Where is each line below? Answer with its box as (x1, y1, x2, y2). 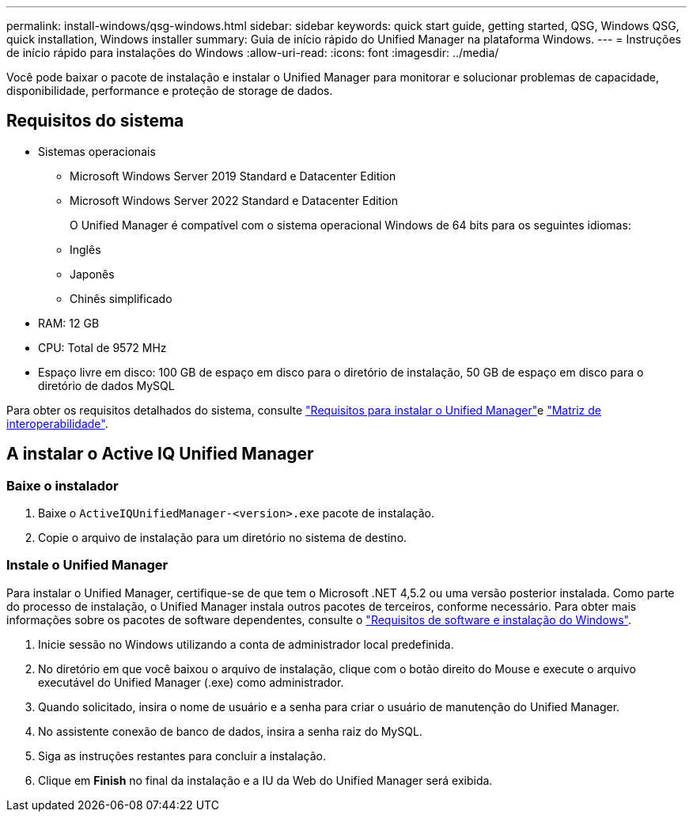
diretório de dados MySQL (38, 378, 175, 392)
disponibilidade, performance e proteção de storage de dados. (6, 84, 333, 97)
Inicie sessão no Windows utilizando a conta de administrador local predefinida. (38, 637, 454, 651)
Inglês (70, 242, 101, 256)
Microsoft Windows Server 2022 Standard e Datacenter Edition (70, 193, 398, 207)
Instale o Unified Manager (6, 557, 169, 574)
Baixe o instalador (6, 477, 119, 494)
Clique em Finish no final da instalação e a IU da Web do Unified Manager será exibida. (38, 773, 493, 787)
